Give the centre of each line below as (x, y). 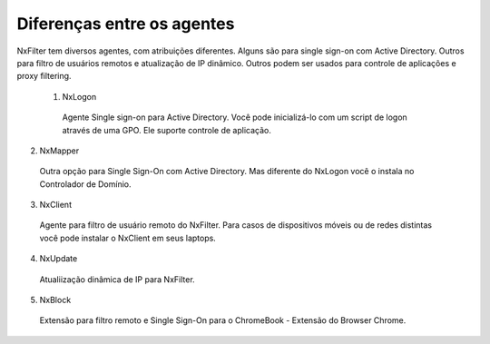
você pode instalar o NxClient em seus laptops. (128, 238)
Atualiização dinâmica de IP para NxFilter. (117, 279)
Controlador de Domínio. (85, 184)
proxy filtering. (44, 76)
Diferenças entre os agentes (126, 24)
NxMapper (59, 151)
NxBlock (55, 300)
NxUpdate (59, 259)
